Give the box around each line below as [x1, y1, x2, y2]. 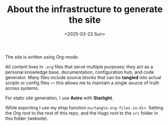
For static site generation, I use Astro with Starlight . [5, 95, 114, 101]
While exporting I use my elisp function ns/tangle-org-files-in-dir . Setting [5, 104, 163, 110]
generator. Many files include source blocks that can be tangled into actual [5, 74, 161, 80]
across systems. [5, 85, 39, 91]
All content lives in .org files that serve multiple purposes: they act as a [5, 64, 153, 70]
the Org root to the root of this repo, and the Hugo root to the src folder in [5, 110, 158, 116]
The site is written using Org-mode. [5, 54, 79, 60]
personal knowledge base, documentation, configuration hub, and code [5, 69, 154, 75]
